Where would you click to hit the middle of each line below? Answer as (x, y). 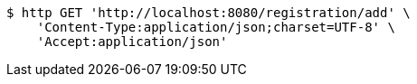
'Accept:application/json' (132, 42)
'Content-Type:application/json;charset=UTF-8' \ (216, 27)
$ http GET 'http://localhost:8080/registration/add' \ (208, 13)
